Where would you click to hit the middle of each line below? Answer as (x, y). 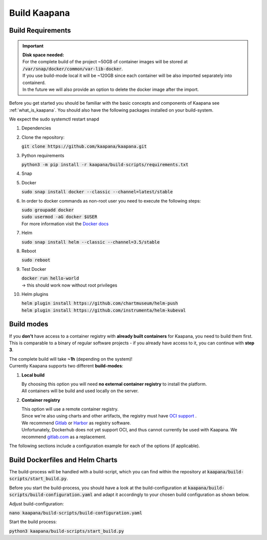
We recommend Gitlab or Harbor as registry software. (76, 423)
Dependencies (36, 128)
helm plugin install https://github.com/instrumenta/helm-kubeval (104, 310)
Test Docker (34, 269)
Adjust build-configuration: (37, 503)
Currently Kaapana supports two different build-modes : (66, 366)
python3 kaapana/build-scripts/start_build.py (67, 531)
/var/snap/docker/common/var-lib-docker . (73, 69)
